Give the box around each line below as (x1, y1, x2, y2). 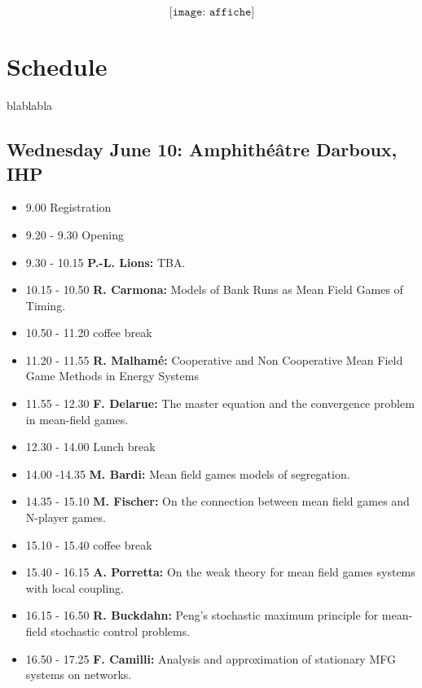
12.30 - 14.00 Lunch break (25, 438, 156, 455)
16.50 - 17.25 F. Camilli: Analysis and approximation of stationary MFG (25, 650, 396, 667)
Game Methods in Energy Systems (25, 367, 199, 384)
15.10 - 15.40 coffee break (25, 536, 152, 553)
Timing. (25, 296, 66, 313)
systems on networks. (25, 666, 132, 683)
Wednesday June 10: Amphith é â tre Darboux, (7, 137, 398, 162)
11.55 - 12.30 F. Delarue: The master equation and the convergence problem (25, 395, 415, 412)
